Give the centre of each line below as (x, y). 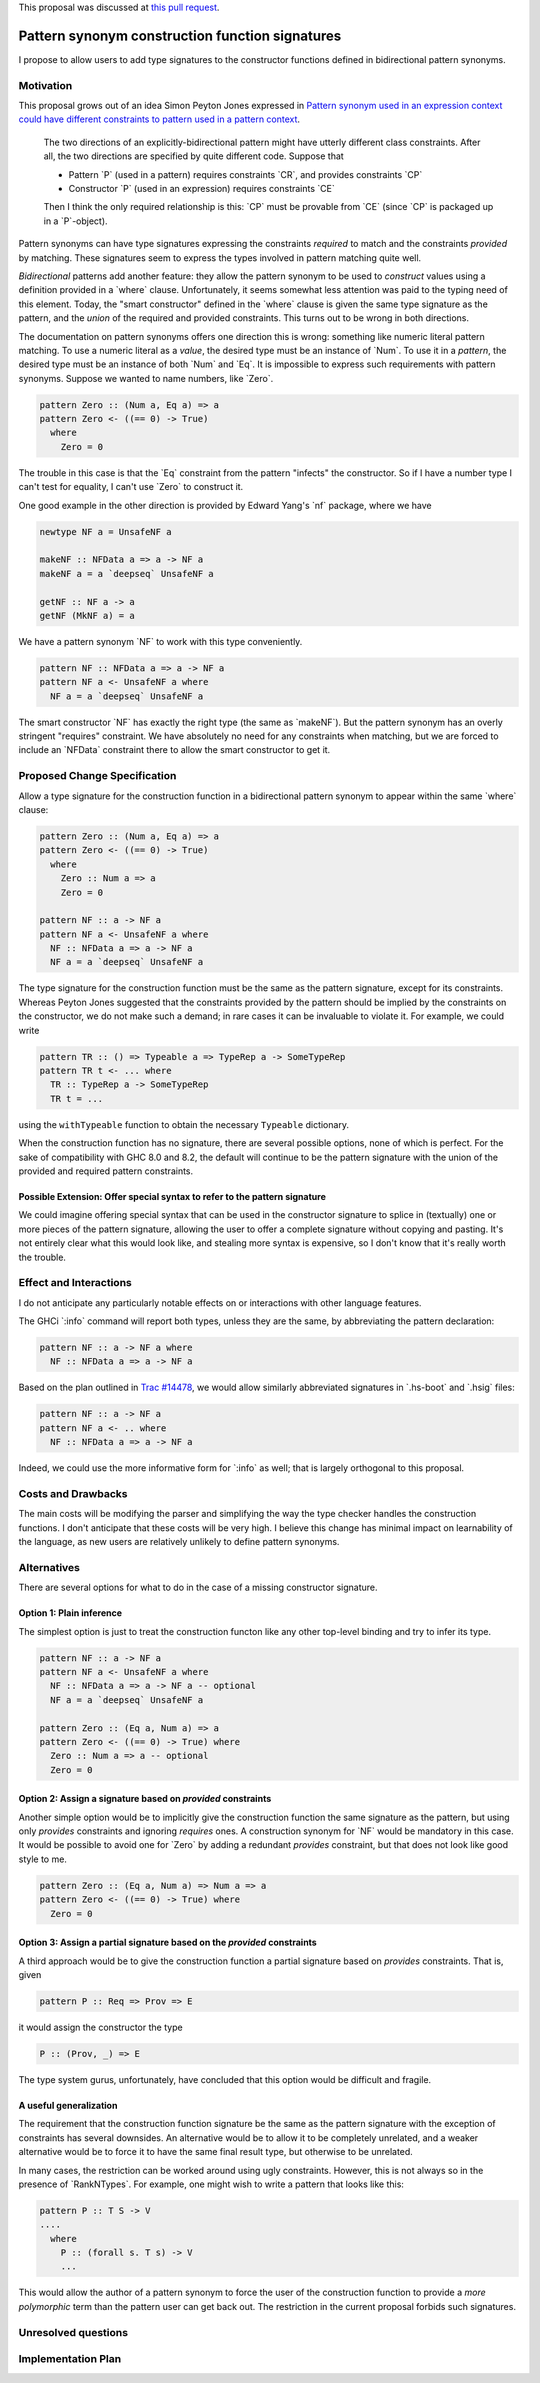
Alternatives (49, 1567)
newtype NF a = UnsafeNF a (105, 531)
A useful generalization (68, 2105)
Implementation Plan (70, 2359)
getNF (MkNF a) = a (87, 615)
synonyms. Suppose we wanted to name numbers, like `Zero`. (146, 378)
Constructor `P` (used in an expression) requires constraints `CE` (201, 188)
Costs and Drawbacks (73, 1493)
